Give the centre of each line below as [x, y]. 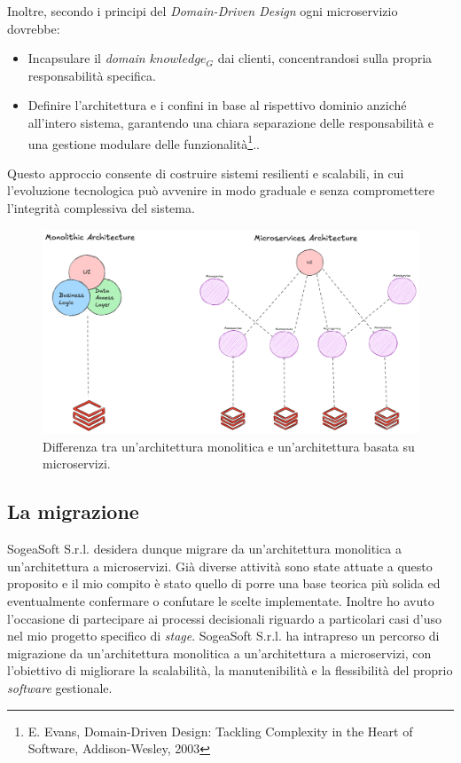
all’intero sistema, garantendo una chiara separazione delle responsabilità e [230, 122]
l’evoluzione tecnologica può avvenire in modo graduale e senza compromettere [221, 190]
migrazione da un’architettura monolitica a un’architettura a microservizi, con [219, 653]
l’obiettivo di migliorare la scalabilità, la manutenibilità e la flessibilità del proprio [230, 670]
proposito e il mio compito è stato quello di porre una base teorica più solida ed [224, 583]
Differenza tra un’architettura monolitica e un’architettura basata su [229, 446]
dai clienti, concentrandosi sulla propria [325, 58]
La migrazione [73, 511]
